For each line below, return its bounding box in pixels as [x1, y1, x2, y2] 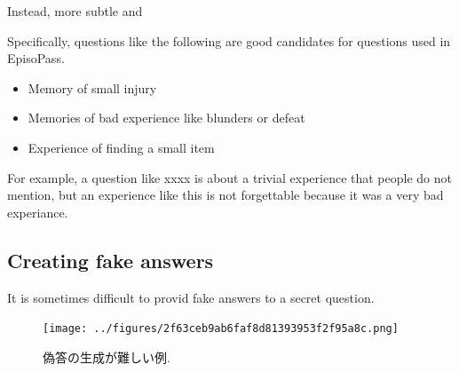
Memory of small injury [28, 78, 157, 97]
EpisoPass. [7, 49, 65, 67]
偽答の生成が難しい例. [43, 347, 170, 366]
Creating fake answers [7, 246, 214, 273]
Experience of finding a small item [28, 138, 215, 156]
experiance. [7, 202, 68, 221]
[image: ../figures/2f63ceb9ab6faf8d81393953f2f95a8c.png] [43, 322, 399, 336]
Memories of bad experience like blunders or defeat [28, 108, 305, 127]
